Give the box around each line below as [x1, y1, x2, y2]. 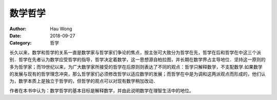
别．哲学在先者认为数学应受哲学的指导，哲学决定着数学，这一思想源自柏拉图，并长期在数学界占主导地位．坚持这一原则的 [9, 56, 266, 63]
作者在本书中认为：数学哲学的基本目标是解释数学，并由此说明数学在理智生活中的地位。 [9, 87, 194, 93]
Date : [9, 32, 22, 38]
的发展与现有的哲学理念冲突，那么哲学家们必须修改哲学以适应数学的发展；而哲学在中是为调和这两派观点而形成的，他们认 [9, 71, 266, 77]
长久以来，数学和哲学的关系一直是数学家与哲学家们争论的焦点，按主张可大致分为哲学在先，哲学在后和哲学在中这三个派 [9, 49, 261, 55]
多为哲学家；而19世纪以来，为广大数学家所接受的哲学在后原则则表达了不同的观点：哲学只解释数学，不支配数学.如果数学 [9, 64, 263, 70]
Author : [9, 26, 27, 32]
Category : [9, 40, 32, 46]
